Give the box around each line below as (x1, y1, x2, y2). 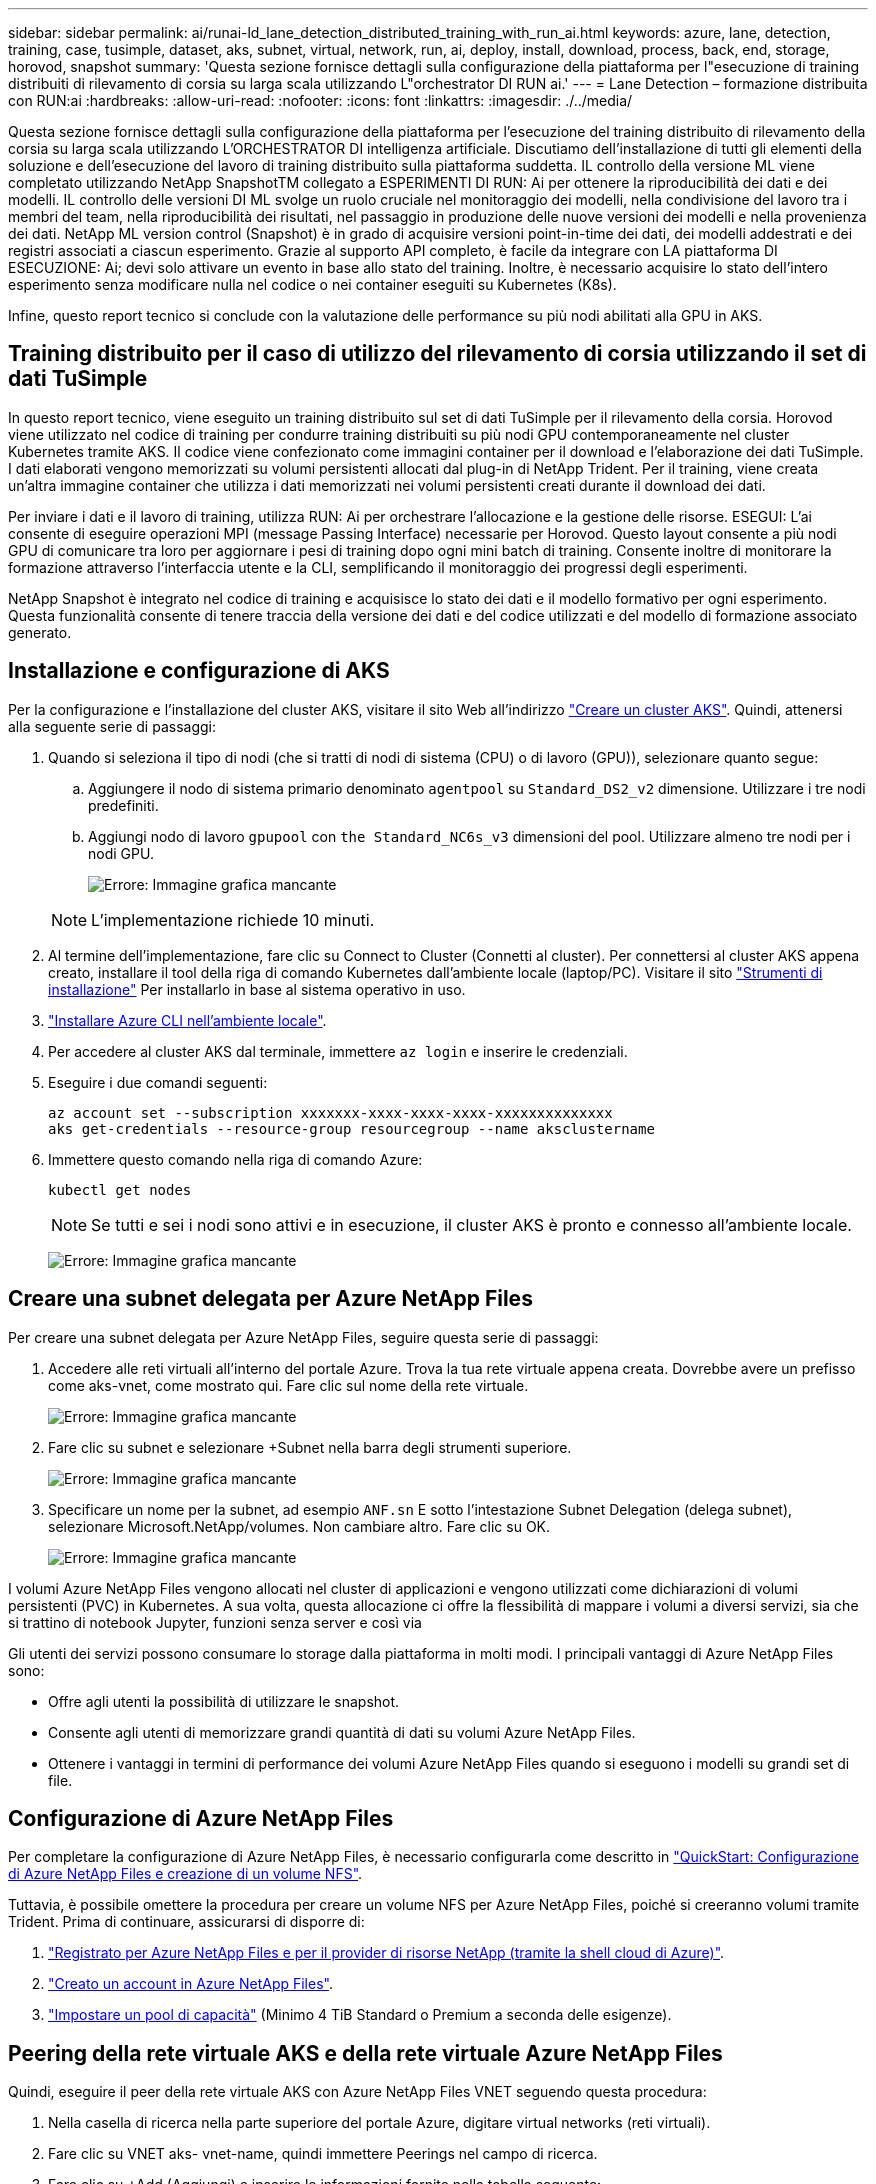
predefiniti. (88, 796, 159, 814)
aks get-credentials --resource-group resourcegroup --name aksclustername (48, 1120, 655, 1137)
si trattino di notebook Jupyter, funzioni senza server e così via (8, 1613, 422, 1631)
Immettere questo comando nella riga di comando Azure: (48, 1150, 423, 1168)
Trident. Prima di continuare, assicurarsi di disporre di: (8, 1913, 365, 1931)
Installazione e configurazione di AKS (8, 658, 390, 684)
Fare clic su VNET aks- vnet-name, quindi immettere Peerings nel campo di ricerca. (48, 2145, 598, 2163)
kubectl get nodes (48, 1181, 192, 1198)
